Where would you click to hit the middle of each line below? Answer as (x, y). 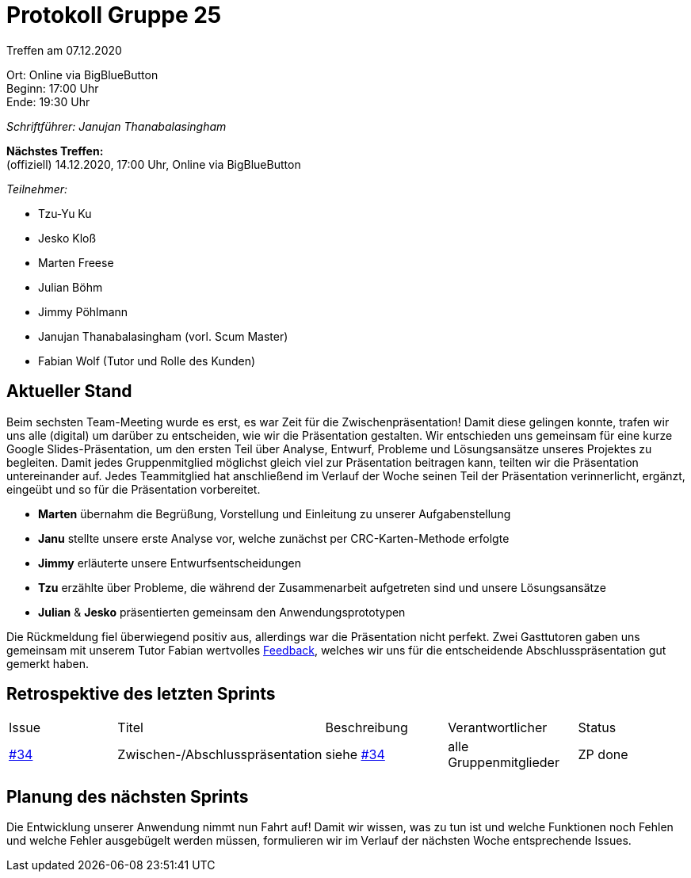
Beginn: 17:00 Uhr (53, 88)
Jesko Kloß (67, 238)
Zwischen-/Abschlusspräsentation (220, 755)
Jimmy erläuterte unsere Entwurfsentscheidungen (170, 563)
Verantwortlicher (498, 728)
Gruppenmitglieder (504, 763)
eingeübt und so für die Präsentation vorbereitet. (134, 489)
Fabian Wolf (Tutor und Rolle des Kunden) (147, 361)
